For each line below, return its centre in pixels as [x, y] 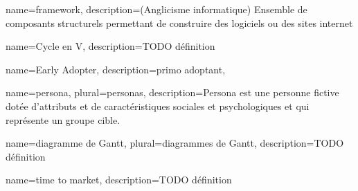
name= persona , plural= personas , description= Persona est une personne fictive [172, 92]
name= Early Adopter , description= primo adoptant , [116, 69]
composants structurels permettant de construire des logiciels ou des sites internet [179, 22]
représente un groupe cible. [63, 119]
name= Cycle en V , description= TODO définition [110, 46]
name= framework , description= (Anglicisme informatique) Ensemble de [156, 9]
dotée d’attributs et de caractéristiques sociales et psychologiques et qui [158, 106]
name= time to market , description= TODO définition [119, 180]
